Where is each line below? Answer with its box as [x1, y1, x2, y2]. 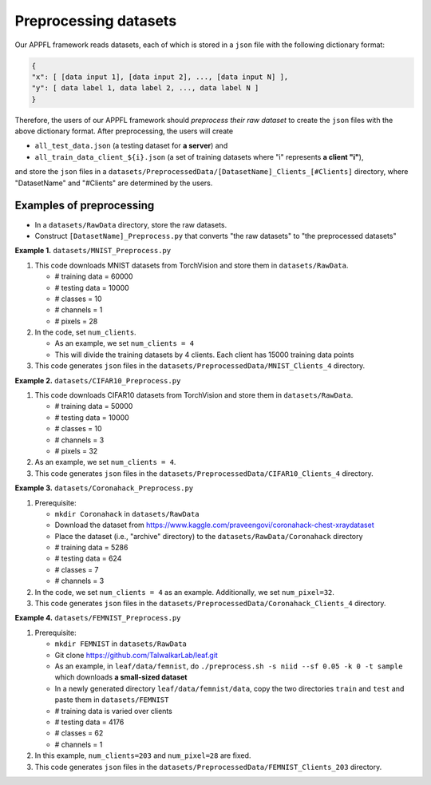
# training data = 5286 [54, 543, 129, 553]
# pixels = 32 [54, 446, 98, 455]
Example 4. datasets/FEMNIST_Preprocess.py [14, 613, 181, 623]
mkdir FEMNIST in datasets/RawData [54, 639, 187, 648]
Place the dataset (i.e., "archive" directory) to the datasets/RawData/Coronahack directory [54, 531, 363, 541]
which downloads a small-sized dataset [54, 672, 188, 682]
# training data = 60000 [54, 272, 133, 281]
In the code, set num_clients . [34, 327, 136, 337]
